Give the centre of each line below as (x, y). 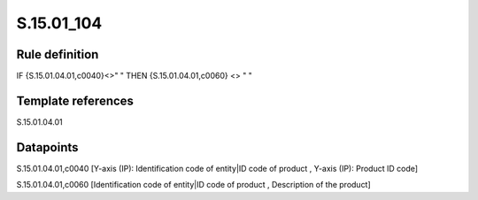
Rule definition (58, 54)
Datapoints (47, 147)
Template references (75, 100)
